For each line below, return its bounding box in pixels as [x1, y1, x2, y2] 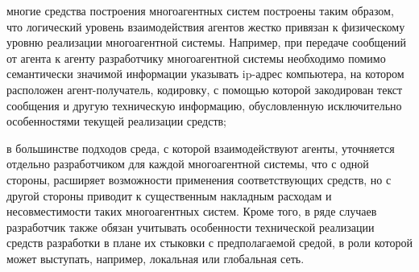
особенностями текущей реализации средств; [6, 113, 227, 130]
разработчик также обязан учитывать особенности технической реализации [6, 218, 375, 235]
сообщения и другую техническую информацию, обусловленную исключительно [6, 97, 402, 113]
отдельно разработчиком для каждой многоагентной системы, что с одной [6, 155, 369, 172]
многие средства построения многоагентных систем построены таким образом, [6, 2, 394, 19]
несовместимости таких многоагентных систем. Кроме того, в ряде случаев [6, 203, 377, 220]
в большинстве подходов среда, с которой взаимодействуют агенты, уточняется [6, 139, 395, 156]
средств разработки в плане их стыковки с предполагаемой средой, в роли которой [6, 234, 413, 251]
